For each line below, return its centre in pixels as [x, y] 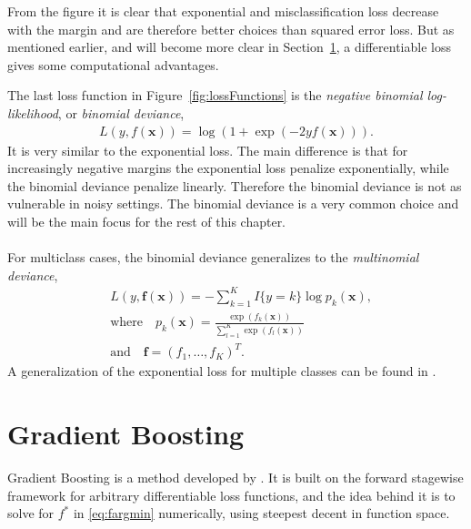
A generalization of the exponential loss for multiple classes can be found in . [222, 371]
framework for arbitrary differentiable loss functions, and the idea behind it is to [231, 495]
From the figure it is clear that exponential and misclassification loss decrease [223, 11]
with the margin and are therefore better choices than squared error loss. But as [231, 29]
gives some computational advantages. [113, 64]
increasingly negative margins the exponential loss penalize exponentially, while [228, 168]
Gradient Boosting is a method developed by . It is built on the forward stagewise [235, 478]
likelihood [33, 112]
